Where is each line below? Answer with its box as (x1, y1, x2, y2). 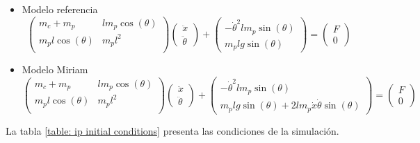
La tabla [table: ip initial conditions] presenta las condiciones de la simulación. (6, 123, 339, 137)
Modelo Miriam (22, 62, 88, 77)
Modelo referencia (22, 2, 98, 16)
